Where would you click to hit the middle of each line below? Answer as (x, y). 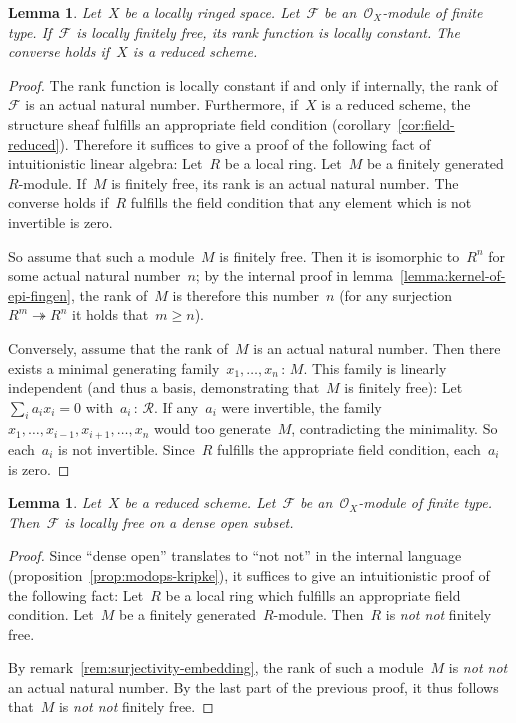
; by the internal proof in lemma (294, 275)
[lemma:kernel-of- (453, 275)
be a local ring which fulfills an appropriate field (313, 594)
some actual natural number (94, 275)
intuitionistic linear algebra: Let (105, 163)
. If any (176, 406)
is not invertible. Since (126, 448)
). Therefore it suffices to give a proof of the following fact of (245, 143)
